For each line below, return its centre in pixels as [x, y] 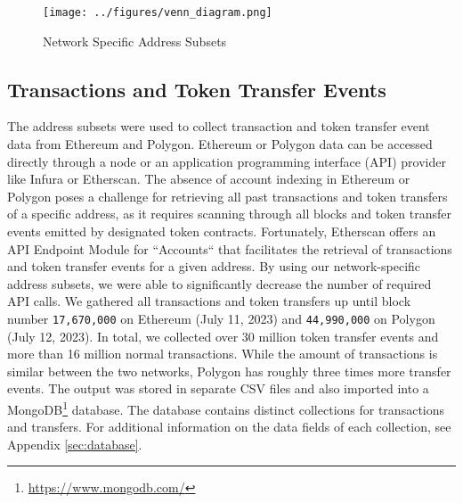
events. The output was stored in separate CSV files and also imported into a [218, 388]
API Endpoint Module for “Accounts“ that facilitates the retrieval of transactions [230, 248]
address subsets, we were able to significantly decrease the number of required [219, 283]
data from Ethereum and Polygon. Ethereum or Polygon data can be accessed [220, 144]
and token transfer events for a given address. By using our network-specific [214, 266]
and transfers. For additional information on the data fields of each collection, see [229, 427]
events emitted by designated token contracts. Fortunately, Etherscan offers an [222, 231]
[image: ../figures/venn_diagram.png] [158, 12]
